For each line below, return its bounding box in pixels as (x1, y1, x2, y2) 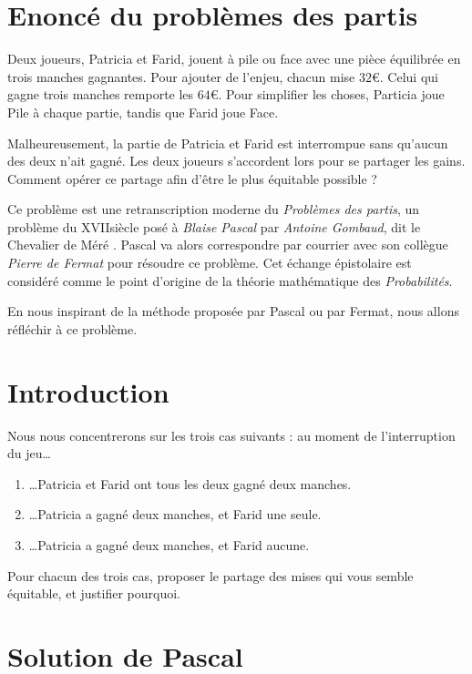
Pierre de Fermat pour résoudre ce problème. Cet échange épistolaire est (7, 253, 412, 272)
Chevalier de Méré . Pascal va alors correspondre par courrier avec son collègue (7, 235, 448, 254)
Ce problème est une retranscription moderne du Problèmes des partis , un (7, 199, 420, 219)
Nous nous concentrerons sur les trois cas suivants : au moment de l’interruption (7, 425, 456, 444)
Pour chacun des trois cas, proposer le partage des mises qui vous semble (7, 566, 414, 585)
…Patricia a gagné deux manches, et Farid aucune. (28, 535, 310, 554)
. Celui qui (379, 66, 438, 86)
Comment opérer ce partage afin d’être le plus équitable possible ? (7, 168, 377, 188)
